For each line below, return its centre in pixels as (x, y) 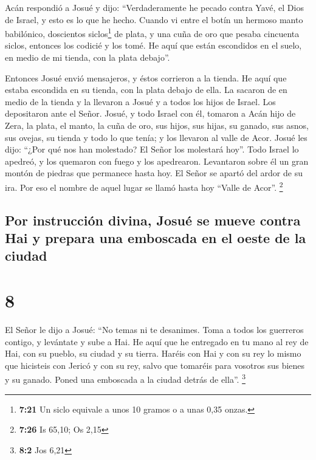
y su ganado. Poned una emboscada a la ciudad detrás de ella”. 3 (125, 378)
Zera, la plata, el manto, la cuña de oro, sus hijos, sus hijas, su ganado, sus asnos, (157, 125)
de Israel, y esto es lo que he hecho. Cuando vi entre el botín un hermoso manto (154, 19)
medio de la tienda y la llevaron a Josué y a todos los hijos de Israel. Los (140, 101)
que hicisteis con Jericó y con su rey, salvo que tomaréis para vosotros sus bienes (155, 365)
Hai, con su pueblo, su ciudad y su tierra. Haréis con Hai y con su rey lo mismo (153, 353)
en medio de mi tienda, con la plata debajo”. (88, 57)
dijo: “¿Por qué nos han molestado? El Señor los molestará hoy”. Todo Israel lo (152, 149)
